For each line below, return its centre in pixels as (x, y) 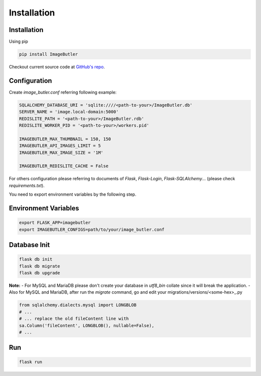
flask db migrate (40, 266)
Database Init (29, 245)
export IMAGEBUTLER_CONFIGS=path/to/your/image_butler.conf (92, 229)
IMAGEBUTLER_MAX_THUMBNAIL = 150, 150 (65, 139)
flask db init (36, 259)
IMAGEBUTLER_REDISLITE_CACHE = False (64, 166)
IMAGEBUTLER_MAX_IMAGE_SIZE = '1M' (61, 152)
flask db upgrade (40, 273)
